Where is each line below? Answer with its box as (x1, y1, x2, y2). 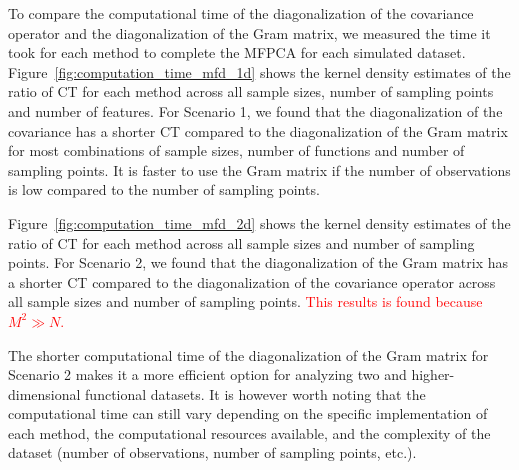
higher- (411, 364, 455, 385)
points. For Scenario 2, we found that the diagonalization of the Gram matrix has (8, 252, 508, 273)
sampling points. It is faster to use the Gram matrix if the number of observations (8, 159, 511, 180)
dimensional (8, 383, 81, 404)
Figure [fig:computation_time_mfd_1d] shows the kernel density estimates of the (8, 61, 511, 82)
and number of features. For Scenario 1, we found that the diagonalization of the (8, 100, 503, 121)
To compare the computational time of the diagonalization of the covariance (8, 3, 474, 23)
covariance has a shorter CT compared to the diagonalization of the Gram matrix (8, 120, 508, 141)
